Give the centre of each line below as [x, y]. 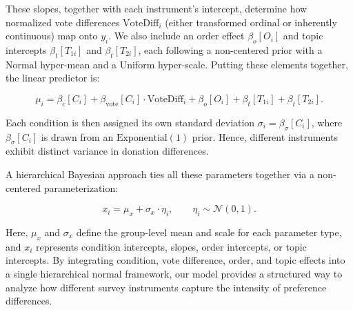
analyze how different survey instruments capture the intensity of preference [166, 287]
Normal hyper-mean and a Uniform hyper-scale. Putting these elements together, [177, 64]
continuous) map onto [52, 36]
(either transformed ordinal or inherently [251, 22]
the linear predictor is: [53, 78]
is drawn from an [77, 136]
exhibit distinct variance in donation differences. [107, 151]
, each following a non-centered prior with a [230, 49]
